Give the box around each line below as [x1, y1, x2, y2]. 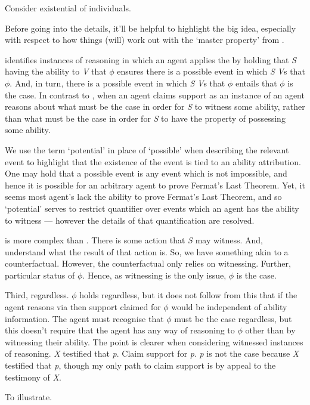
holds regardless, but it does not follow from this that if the [79, 289, 297, 301]
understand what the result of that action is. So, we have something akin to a [5, 245, 289, 258]
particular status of [5, 268, 75, 281]
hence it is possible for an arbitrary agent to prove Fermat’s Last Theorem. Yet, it [5, 178, 305, 191]
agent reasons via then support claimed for [5, 301, 161, 313]
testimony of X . [5, 370, 61, 383]
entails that [235, 76, 277, 89]
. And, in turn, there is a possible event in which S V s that [10, 76, 225, 89]
